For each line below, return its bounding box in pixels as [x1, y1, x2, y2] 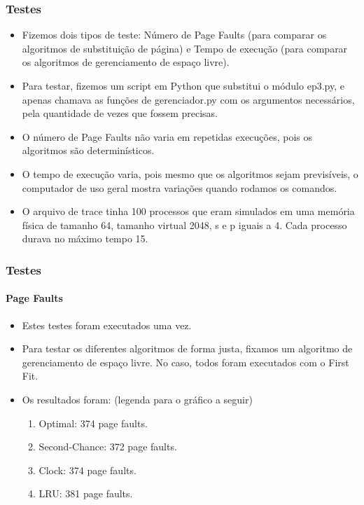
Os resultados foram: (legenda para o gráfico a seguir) [22, 392, 253, 406]
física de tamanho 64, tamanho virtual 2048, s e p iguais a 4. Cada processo [22, 217, 347, 232]
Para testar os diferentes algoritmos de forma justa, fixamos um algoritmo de [22, 341, 353, 356]
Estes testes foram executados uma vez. [22, 317, 192, 332]
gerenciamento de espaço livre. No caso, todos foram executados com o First [22, 354, 349, 369]
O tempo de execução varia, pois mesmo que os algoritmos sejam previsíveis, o [22, 166, 358, 181]
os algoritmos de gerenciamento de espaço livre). [22, 55, 230, 69]
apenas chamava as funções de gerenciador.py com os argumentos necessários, [22, 92, 355, 106]
